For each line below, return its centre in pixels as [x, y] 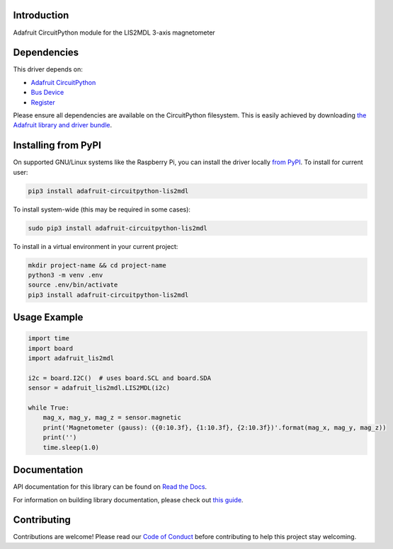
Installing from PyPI [57, 145]
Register [43, 102]
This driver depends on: [48, 69]
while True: [49, 408]
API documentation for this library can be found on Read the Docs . [110, 487]
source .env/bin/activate [73, 285]
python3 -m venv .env [65, 275]
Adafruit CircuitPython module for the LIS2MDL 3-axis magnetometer [114, 33]
